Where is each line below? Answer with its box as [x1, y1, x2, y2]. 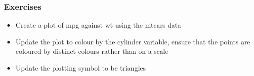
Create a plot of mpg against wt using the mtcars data [15, 20, 181, 30]
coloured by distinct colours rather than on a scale [15, 46, 169, 56]
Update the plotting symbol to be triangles [15, 63, 146, 73]
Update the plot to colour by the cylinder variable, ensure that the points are [15, 36, 250, 46]
